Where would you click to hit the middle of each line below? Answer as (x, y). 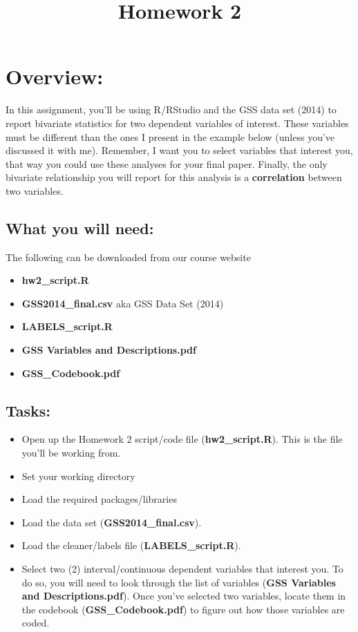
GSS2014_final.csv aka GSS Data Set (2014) (123, 303)
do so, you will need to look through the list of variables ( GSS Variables (179, 582)
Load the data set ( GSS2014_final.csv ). (112, 522)
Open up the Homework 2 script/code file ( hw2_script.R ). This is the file (182, 439)
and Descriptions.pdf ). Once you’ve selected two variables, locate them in (184, 596)
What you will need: (80, 228)
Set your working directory (78, 476)
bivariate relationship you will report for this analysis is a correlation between (174, 177)
